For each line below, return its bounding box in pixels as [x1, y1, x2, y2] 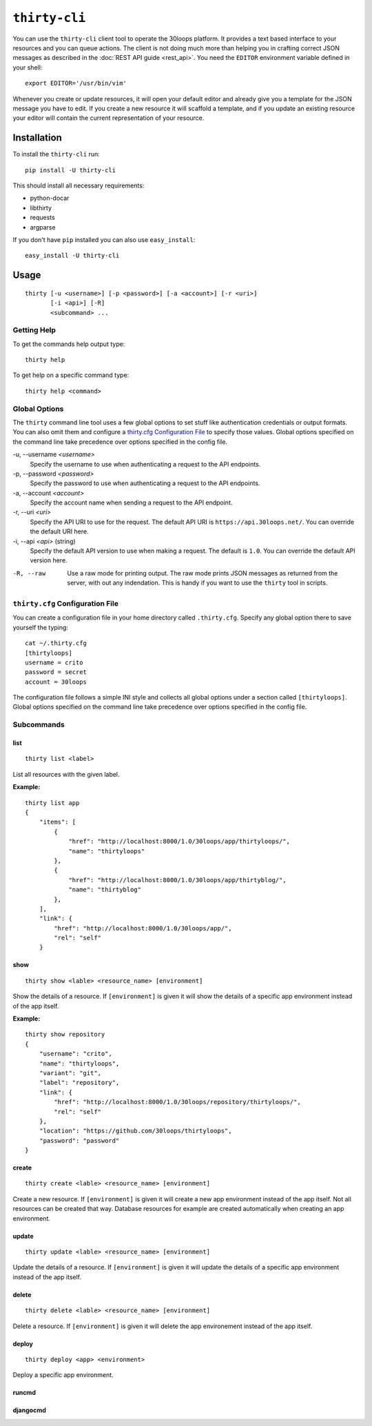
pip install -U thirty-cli [25, 166, 116, 174]
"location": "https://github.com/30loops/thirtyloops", [39, 1127, 232, 1135]
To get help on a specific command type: [12, 371, 130, 379]
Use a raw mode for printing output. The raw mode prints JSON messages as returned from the [67, 569, 338, 577]
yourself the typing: [12, 623, 69, 631]
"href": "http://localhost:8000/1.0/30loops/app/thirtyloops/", [68, 837, 291, 846]
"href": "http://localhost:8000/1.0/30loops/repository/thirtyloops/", [54, 1098, 301, 1106]
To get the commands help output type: [12, 340, 125, 348]
